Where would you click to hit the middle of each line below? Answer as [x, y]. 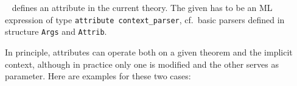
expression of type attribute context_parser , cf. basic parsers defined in [145, 19]
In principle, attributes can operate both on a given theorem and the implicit [149, 52]
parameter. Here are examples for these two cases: [98, 76]
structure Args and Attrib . [56, 31]
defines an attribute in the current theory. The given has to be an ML [142, 7]
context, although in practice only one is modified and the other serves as [142, 64]
